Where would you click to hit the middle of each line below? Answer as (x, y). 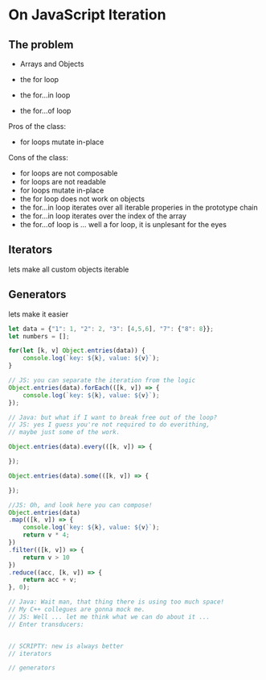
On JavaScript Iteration (87, 15)
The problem (41, 45)
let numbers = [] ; (39, 336)
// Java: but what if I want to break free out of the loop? (113, 417)
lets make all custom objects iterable (69, 269)
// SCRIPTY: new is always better (66, 646)
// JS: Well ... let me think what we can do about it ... (109, 617)
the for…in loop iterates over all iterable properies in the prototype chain (139, 207)
